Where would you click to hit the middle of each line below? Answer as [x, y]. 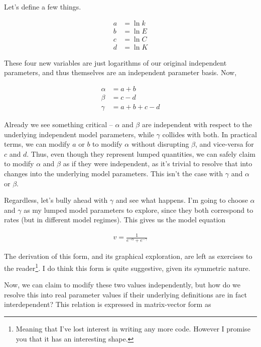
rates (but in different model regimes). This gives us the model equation [115, 220]
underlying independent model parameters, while [79, 134]
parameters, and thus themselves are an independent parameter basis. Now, [120, 72]
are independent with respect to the [197, 124]
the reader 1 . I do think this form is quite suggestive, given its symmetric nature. [127, 267]
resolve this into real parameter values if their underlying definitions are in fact [125, 294]
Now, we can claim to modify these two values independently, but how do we [122, 285]
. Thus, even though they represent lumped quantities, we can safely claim [141, 153]
